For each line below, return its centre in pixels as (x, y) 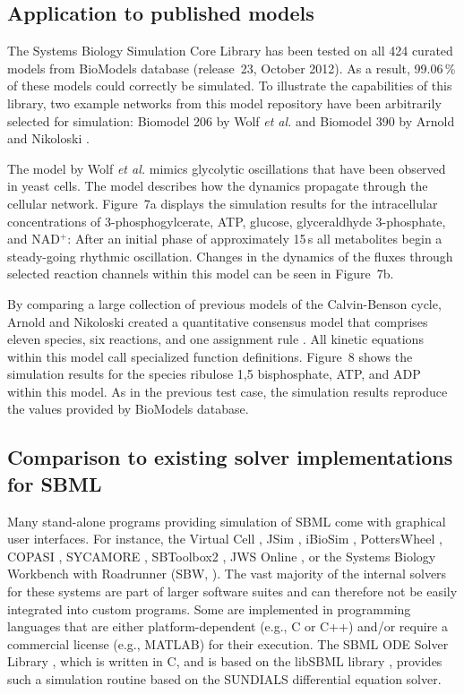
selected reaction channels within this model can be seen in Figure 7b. (201, 274)
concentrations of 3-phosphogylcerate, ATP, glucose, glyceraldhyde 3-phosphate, (227, 221)
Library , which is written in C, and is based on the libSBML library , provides (225, 661)
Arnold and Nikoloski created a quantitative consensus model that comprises (218, 321)
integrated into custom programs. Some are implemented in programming (209, 608)
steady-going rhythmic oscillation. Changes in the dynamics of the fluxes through (230, 256)
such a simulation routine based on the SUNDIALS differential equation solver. (224, 679)
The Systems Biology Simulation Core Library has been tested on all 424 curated (230, 51)
